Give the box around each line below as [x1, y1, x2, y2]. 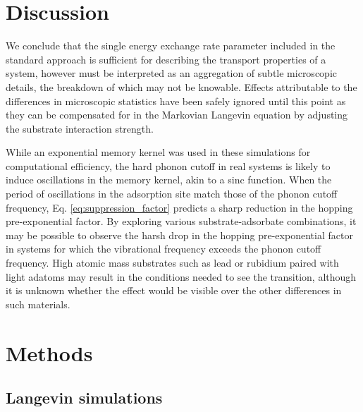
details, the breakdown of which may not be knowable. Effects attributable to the [6, 79, 357, 94]
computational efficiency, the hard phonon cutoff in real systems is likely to [6, 158, 331, 173]
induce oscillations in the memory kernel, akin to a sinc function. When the [6, 172, 332, 187]
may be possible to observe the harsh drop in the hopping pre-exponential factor [6, 227, 353, 242]
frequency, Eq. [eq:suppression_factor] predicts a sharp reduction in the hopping [6, 200, 353, 214]
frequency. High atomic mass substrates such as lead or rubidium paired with [6, 255, 339, 270]
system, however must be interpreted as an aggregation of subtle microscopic [6, 66, 337, 80]
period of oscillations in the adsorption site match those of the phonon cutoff [6, 186, 338, 201]
